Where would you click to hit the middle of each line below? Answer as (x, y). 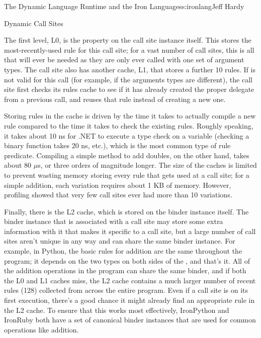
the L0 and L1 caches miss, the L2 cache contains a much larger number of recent (130, 280)
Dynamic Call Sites (34, 23)
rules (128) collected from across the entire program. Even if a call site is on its (126, 290)
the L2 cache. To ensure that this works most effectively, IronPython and (117, 310)
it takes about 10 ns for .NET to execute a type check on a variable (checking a (127, 135)
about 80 (18, 165)
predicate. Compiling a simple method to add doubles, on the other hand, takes (127, 155)
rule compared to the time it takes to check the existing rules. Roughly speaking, (129, 125)
